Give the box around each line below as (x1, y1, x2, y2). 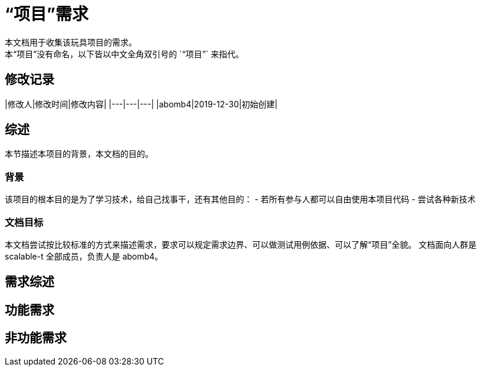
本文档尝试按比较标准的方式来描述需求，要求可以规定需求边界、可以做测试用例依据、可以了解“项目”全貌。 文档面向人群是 (5, 239, 477, 249)
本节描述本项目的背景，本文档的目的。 (5, 149, 153, 159)
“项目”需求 (5, 4, 89, 24)
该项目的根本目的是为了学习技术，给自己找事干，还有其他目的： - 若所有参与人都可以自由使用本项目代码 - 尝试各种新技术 (5, 194, 476, 205)
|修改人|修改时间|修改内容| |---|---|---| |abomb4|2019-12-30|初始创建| (5, 99, 278, 109)
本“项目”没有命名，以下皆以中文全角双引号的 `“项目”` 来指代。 (5, 48, 244, 59)
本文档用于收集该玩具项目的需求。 (5, 37, 137, 47)
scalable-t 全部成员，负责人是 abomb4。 (5, 251, 163, 261)
